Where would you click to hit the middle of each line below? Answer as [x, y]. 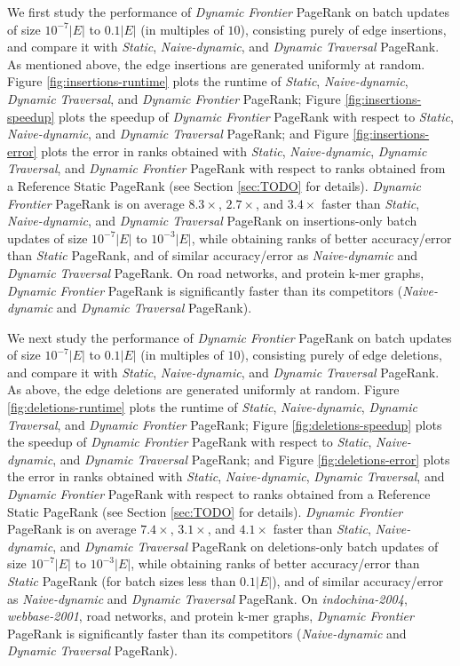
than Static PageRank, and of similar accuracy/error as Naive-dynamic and [212, 255]
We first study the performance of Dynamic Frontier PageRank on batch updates [229, 12]
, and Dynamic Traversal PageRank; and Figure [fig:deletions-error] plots [251, 459]
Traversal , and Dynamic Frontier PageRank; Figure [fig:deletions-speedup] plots [225, 424]
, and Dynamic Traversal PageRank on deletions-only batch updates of [246, 546]
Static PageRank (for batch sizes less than [122, 581]
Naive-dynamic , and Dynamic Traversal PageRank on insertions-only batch [212, 221]
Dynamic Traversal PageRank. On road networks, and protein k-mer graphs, [216, 272]
